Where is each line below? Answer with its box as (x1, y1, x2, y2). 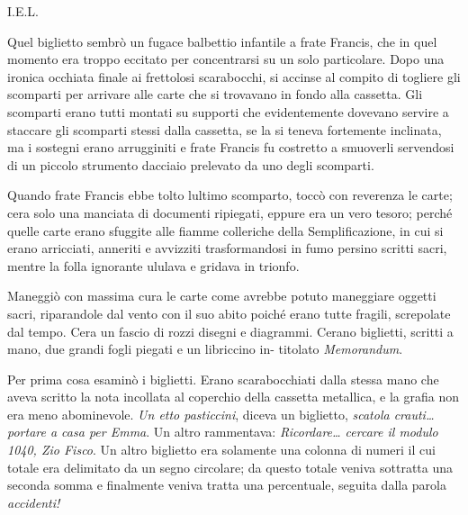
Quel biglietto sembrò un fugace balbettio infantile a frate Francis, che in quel (7, 32, 437, 50)
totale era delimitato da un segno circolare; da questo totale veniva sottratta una (7, 457, 454, 476)
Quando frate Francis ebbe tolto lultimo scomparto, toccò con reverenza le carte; (7, 185, 453, 204)
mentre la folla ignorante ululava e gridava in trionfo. (7, 256, 300, 275)
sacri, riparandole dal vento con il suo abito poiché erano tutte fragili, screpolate (7, 303, 451, 322)
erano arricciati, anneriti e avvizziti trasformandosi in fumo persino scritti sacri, (7, 239, 447, 257)
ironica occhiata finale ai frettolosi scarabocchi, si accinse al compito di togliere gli (7, 67, 461, 86)
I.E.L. (7, 2, 40, 20)
